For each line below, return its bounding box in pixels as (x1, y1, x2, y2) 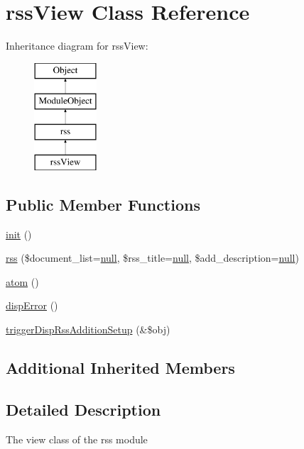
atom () (6, 274, 39, 289)
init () (6, 226, 32, 241)
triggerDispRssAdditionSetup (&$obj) (6, 322, 170, 337)
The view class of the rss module (6, 431, 148, 446)
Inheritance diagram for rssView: (6, 38, 148, 53)
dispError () (6, 298, 58, 313)
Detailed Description (6, 398, 161, 420)
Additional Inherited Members (6, 357, 235, 379)
